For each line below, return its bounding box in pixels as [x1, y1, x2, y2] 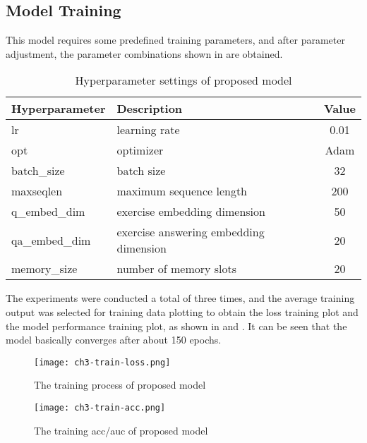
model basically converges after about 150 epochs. [6, 332, 222, 347]
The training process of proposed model [34, 377, 206, 392]
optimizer [116, 142, 164, 159]
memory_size [11, 260, 78, 277]
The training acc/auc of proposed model [34, 423, 208, 437]
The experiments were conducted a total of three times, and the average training [6, 291, 355, 305]
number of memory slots [116, 260, 237, 277]
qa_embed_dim [11, 231, 91, 248]
